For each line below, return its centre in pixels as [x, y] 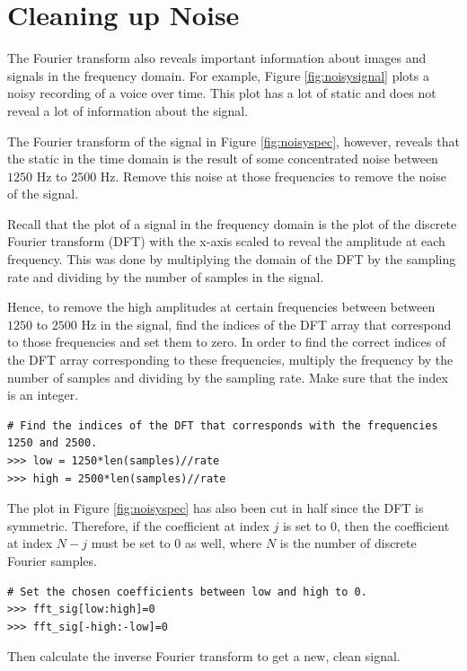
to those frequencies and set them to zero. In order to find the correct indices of [227, 342]
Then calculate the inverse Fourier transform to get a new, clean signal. [204, 656]
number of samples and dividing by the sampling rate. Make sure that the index [228, 377]
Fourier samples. [52, 560]
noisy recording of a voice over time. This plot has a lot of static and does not [222, 93]
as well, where [224, 543]
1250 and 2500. [53, 443]
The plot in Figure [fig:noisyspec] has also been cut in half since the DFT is [216, 508]
